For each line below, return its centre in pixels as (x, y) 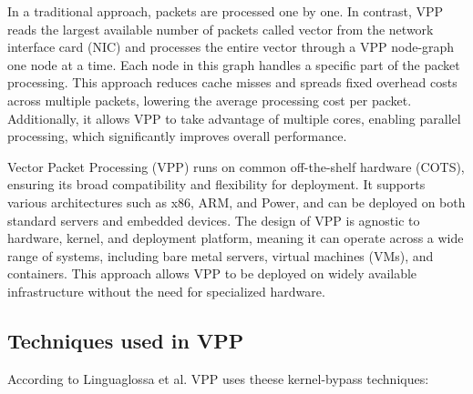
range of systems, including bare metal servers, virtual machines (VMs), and (221, 255)
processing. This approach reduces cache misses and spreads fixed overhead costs (232, 82)
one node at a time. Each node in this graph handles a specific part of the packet (234, 64)
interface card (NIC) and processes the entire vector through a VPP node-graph (231, 47)
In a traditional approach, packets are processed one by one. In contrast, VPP (226, 11)
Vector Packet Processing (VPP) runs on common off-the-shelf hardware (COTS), (236, 166)
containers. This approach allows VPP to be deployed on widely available (212, 273)
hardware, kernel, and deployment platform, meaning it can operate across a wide (236, 238)
